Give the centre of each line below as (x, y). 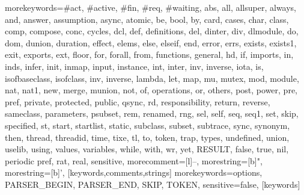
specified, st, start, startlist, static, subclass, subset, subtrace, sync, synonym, (147, 125)
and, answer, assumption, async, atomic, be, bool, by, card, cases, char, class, (147, 19)
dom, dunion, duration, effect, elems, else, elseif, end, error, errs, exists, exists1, (151, 42)
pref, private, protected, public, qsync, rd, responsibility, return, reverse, (138, 101)
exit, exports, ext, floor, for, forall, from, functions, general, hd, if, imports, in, (149, 54)
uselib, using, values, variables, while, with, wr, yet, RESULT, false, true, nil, (147, 149)
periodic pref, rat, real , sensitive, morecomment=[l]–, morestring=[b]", (134, 160)
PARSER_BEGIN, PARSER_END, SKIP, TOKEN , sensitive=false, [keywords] (153, 184)
